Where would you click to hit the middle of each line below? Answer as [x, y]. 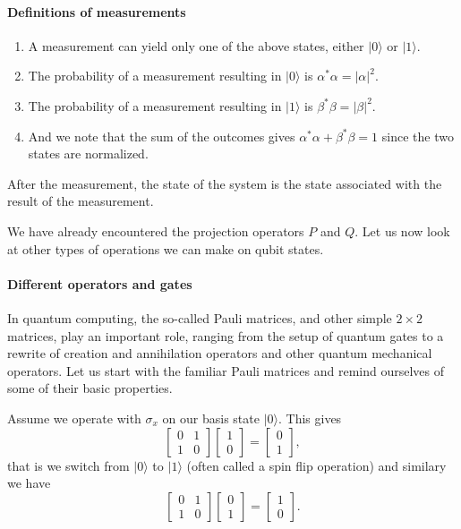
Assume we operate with [74, 418]
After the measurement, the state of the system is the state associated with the [225, 183]
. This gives [310, 418]
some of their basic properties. [90, 388]
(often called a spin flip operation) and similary [316, 465]
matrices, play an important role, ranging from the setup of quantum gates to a [226, 335]
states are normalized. [88, 154]
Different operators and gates [100, 283]
